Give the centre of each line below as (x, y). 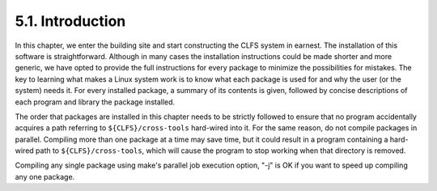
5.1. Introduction (70, 21)
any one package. (45, 176)
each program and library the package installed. (95, 102)
